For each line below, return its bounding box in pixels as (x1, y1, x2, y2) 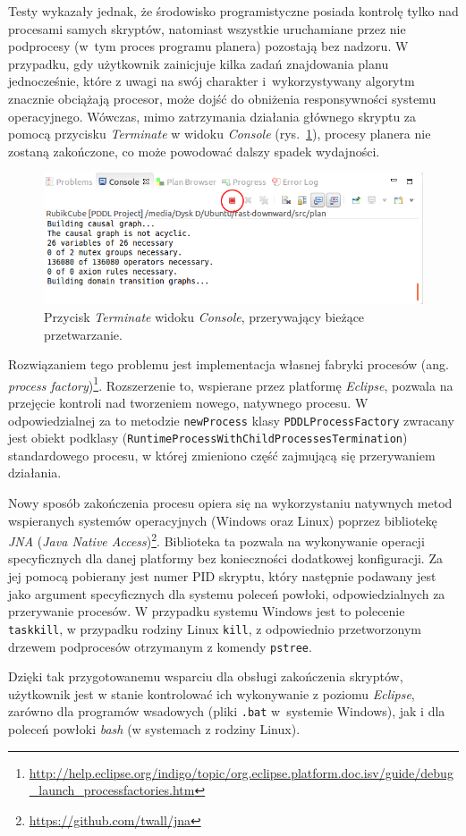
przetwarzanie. (44, 325, 123, 343)
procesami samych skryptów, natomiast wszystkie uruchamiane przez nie (8, 19, 406, 38)
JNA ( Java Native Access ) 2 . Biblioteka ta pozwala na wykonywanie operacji (8, 529, 425, 550)
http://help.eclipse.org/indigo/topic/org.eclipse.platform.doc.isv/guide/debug (29, 763, 453, 781)
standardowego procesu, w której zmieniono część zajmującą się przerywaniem (8, 445, 436, 464)
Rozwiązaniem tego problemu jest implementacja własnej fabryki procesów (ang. (8, 355, 449, 374)
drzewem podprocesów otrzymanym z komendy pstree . (8, 637, 312, 655)
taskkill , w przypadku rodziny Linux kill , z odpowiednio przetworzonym (8, 619, 421, 638)
